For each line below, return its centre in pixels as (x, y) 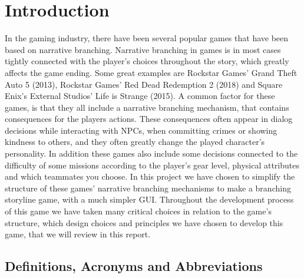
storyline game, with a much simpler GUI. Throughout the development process (149, 199)
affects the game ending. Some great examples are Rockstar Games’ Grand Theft (151, 72)
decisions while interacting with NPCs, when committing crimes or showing (141, 130)
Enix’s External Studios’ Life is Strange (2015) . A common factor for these (140, 96)
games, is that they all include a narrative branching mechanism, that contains (147, 107)
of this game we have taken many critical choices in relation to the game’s (138, 211)
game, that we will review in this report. (78, 234)
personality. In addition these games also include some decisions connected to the (151, 153)
